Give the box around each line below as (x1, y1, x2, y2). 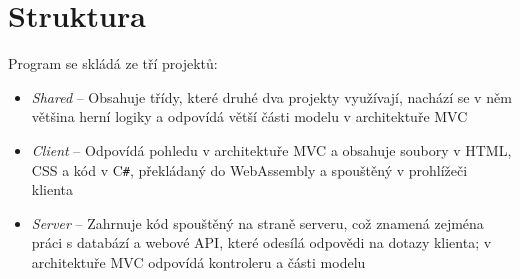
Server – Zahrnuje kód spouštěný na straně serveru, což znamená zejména (31, 212, 484, 233)
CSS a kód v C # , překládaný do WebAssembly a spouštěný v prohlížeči (31, 159, 468, 180)
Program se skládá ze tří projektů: (8, 53, 218, 74)
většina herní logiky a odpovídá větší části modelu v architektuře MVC (31, 106, 468, 127)
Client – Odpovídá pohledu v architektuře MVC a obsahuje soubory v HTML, (31, 139, 512, 160)
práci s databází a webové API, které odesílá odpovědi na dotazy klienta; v (31, 232, 492, 253)
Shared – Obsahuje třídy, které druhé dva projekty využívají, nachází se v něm (31, 86, 512, 107)
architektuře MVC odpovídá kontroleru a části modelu (31, 251, 366, 272)
